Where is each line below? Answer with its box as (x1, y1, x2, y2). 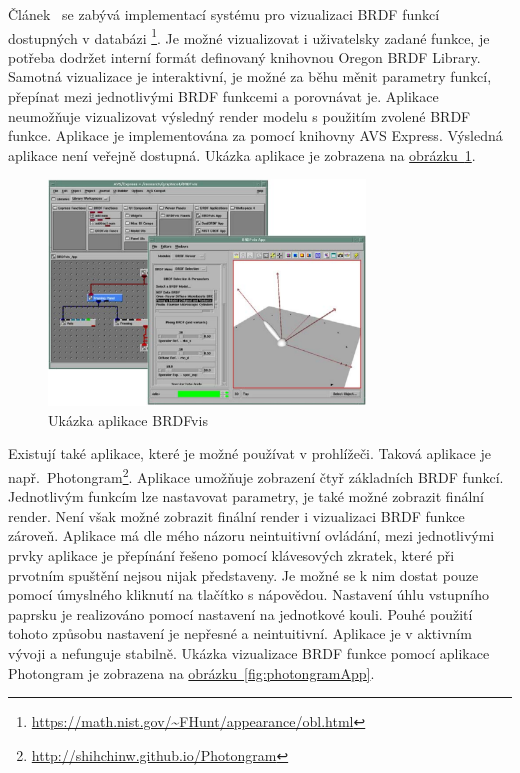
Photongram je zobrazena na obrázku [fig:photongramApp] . (8, 662, 375, 683)
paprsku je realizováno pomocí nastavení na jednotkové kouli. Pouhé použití (8, 603, 473, 624)
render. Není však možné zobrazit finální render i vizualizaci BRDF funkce (8, 505, 465, 526)
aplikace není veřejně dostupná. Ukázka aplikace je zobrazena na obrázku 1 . (8, 144, 476, 165)
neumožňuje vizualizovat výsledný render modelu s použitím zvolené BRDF (8, 105, 471, 126)
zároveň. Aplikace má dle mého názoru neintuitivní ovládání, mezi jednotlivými (8, 525, 495, 546)
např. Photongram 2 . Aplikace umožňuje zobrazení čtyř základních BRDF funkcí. (8, 463, 504, 487)
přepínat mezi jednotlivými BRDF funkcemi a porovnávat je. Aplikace (8, 86, 439, 107)
